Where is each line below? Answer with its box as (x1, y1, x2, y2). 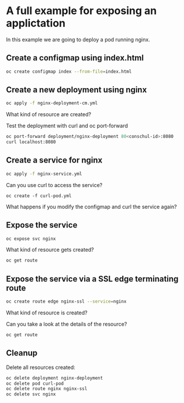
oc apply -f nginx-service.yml (6, 171, 82, 177)
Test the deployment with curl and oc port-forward (6, 122, 129, 130)
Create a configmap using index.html (6, 53, 144, 63)
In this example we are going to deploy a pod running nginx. (6, 36, 150, 43)
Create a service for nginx (6, 155, 103, 165)
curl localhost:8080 (6, 139, 57, 145)
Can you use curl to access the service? (6, 181, 103, 188)
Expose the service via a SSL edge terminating (6, 274, 179, 284)
